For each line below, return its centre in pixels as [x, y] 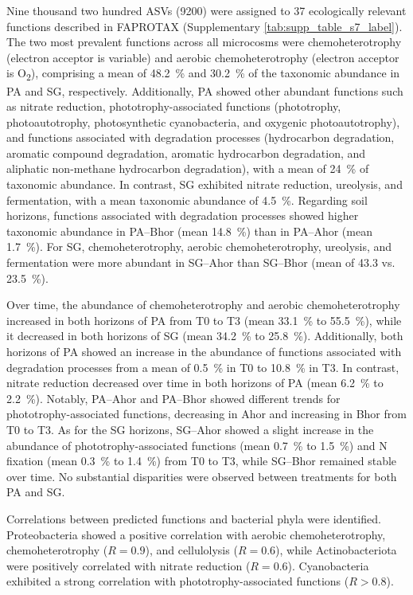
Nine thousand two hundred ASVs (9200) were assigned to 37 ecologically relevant [206, 10]
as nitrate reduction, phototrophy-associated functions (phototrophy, [174, 106]
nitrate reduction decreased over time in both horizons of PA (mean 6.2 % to [195, 383]
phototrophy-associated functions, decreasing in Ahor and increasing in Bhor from [206, 414]
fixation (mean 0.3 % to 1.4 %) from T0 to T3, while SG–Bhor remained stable [202, 461]
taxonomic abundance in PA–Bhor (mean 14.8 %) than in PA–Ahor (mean [189, 231]
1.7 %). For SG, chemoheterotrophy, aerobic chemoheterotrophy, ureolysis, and [199, 247]
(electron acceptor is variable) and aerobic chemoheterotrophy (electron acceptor [203, 57]
